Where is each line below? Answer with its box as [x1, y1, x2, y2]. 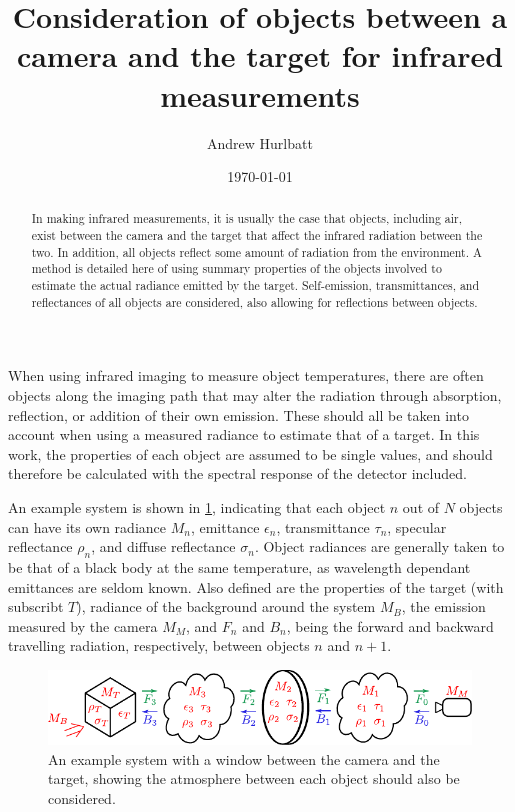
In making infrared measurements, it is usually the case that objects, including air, [31, 210, 463, 227]
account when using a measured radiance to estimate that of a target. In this [8, 424, 480, 445]
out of [402, 496, 440, 517]
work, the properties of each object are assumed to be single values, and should [8, 443, 493, 464]
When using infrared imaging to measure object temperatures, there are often [8, 365, 484, 386]
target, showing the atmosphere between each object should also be [48, 768, 460, 789]
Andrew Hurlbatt [207, 132, 313, 153]
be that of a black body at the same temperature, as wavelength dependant [8, 556, 471, 577]
